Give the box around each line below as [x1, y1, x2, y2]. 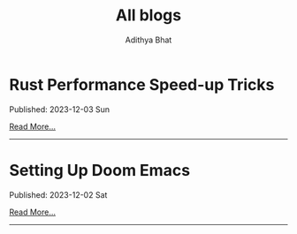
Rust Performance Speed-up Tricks [9, 74, 275, 94]
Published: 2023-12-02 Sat [9, 189, 108, 200]
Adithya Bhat [125, 34, 172, 45]
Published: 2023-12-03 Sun [9, 103, 110, 115]
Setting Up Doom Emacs [9, 160, 191, 180]
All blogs [115, 5, 182, 26]
